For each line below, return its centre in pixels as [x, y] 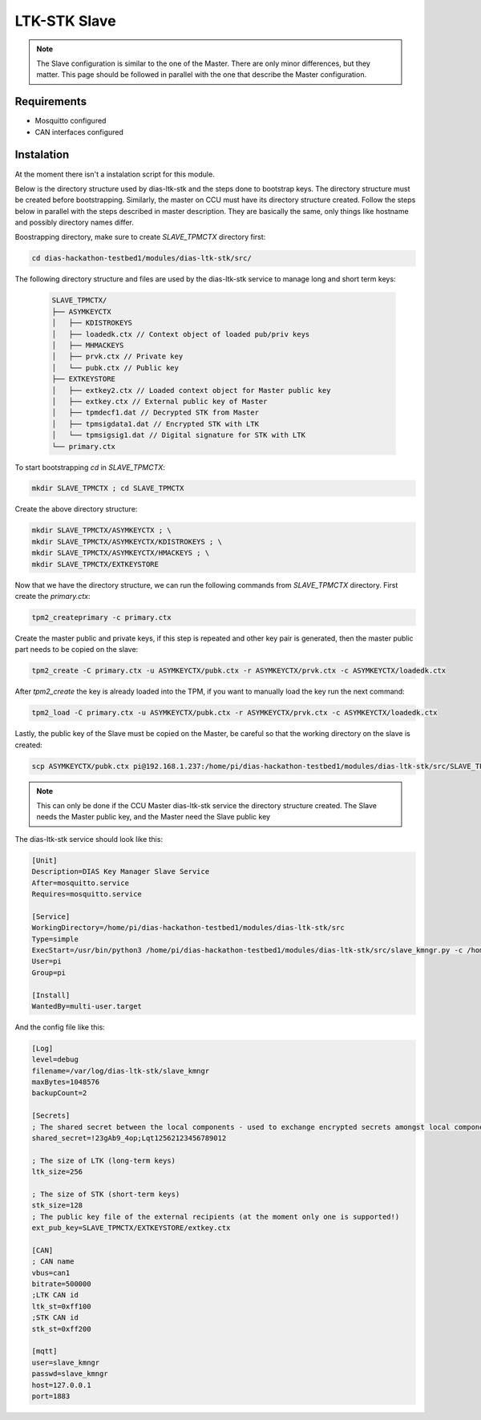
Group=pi [49, 973]
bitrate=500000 [61, 1284]
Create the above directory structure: [76, 509]
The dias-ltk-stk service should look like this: [89, 839]
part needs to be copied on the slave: [77, 649]
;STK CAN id [55, 1318]
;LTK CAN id [55, 1295]
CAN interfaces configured [79, 131]
